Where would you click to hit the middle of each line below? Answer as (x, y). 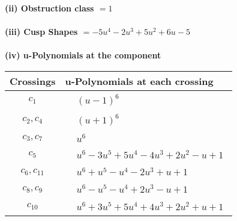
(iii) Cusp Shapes (41, 32)
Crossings (33, 81)
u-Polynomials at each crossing (139, 81)
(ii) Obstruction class (49, 8)
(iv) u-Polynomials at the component (83, 55)
